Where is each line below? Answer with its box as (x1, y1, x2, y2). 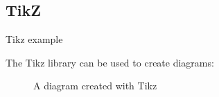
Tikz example (6, 32, 63, 46)
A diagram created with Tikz (33, 78, 157, 93)
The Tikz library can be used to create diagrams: (6, 55, 214, 69)
